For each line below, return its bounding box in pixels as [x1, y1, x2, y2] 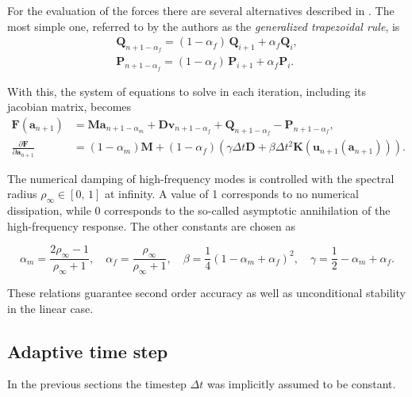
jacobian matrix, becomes [7, 98, 132, 115]
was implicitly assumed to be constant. [206, 376, 396, 392]
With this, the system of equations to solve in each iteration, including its [7, 82, 367, 99]
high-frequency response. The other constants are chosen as [7, 217, 296, 234]
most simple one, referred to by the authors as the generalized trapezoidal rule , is [7, 17, 400, 34]
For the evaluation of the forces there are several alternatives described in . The [7, 2, 395, 18]
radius [7, 185, 37, 202]
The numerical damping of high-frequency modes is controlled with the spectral [7, 170, 395, 186]
